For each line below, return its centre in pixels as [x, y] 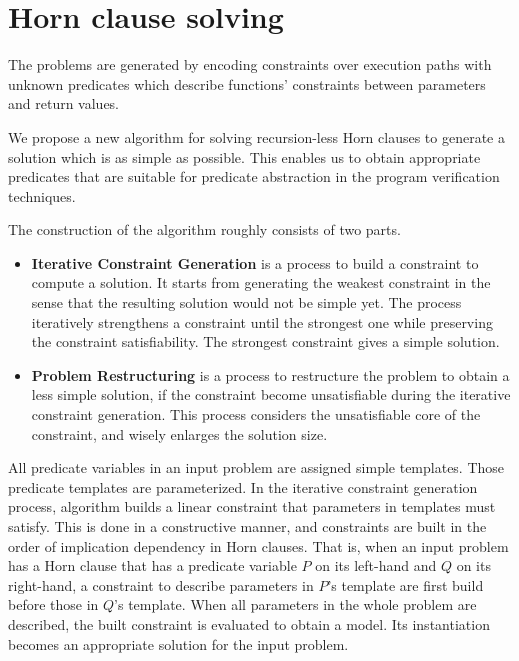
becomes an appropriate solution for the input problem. [178, 643]
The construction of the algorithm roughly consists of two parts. [204, 229]
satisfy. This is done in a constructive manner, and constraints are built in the [247, 526]
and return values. [64, 103]
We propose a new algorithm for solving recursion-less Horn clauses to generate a [256, 136]
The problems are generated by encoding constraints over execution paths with [250, 64]
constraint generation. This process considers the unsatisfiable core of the [256, 414]
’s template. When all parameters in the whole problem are [295, 604]
